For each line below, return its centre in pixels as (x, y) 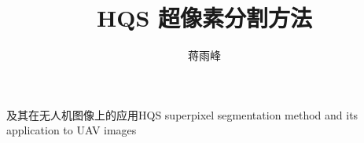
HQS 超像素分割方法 (204, 18)
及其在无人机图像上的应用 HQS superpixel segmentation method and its (182, 114)
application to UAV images (72, 130)
